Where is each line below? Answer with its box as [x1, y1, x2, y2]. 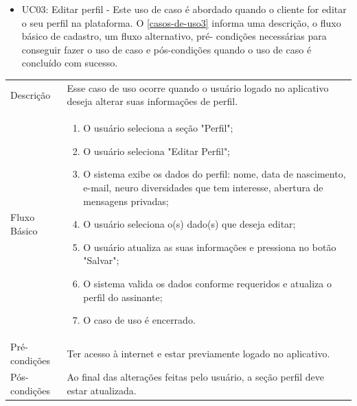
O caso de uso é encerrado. [83, 313, 196, 327]
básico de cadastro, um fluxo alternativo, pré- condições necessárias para [21, 29, 327, 43]
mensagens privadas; [83, 193, 169, 208]
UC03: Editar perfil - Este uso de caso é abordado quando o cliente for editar [21, 2, 347, 16]
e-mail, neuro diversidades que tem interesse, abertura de [83, 180, 323, 194]
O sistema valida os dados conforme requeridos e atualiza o [83, 276, 332, 290]
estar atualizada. [67, 383, 137, 397]
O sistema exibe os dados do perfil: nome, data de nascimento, [83, 167, 346, 181]
